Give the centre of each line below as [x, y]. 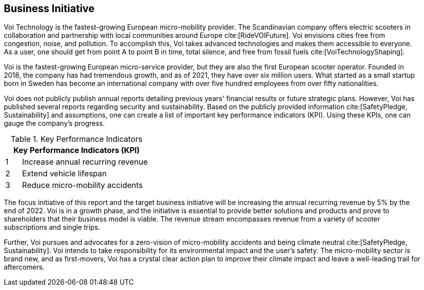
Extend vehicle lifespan [64, 174]
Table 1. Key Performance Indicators [77, 139]
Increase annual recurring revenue [85, 162]
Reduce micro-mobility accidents [82, 185]
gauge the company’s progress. [55, 123]
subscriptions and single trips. [52, 227]
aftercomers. [24, 267]
